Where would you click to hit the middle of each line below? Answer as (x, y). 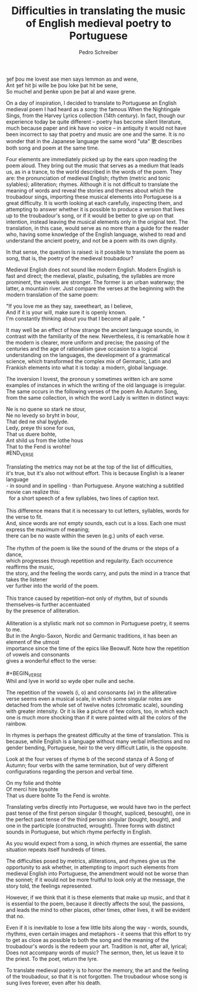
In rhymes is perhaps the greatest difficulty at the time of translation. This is (98, 735)
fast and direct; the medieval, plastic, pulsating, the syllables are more (91, 276)
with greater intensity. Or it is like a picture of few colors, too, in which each (97, 711)
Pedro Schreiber (98, 52)
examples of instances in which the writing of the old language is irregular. (96, 385)
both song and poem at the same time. (53, 148)
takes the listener (27, 579)
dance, (14, 554)
